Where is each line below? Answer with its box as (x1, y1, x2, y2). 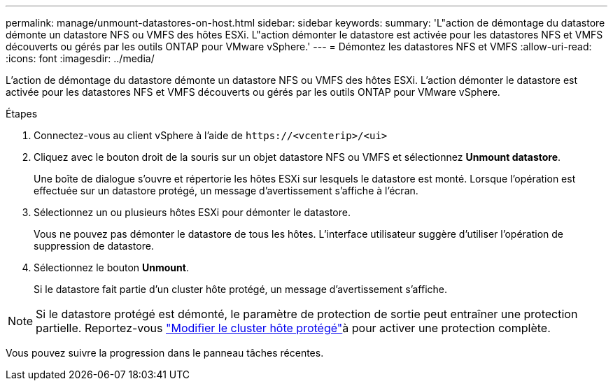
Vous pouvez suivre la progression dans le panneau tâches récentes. (6, 347, 324, 359)
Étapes (6, 108, 38, 120)
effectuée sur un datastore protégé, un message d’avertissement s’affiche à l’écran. (34, 185, 418, 196)
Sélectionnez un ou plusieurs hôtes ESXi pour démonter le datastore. (34, 206, 351, 218)
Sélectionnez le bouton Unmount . (34, 262, 189, 273)
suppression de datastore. (34, 240, 154, 252)
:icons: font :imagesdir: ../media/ (6, 52, 155, 64)
